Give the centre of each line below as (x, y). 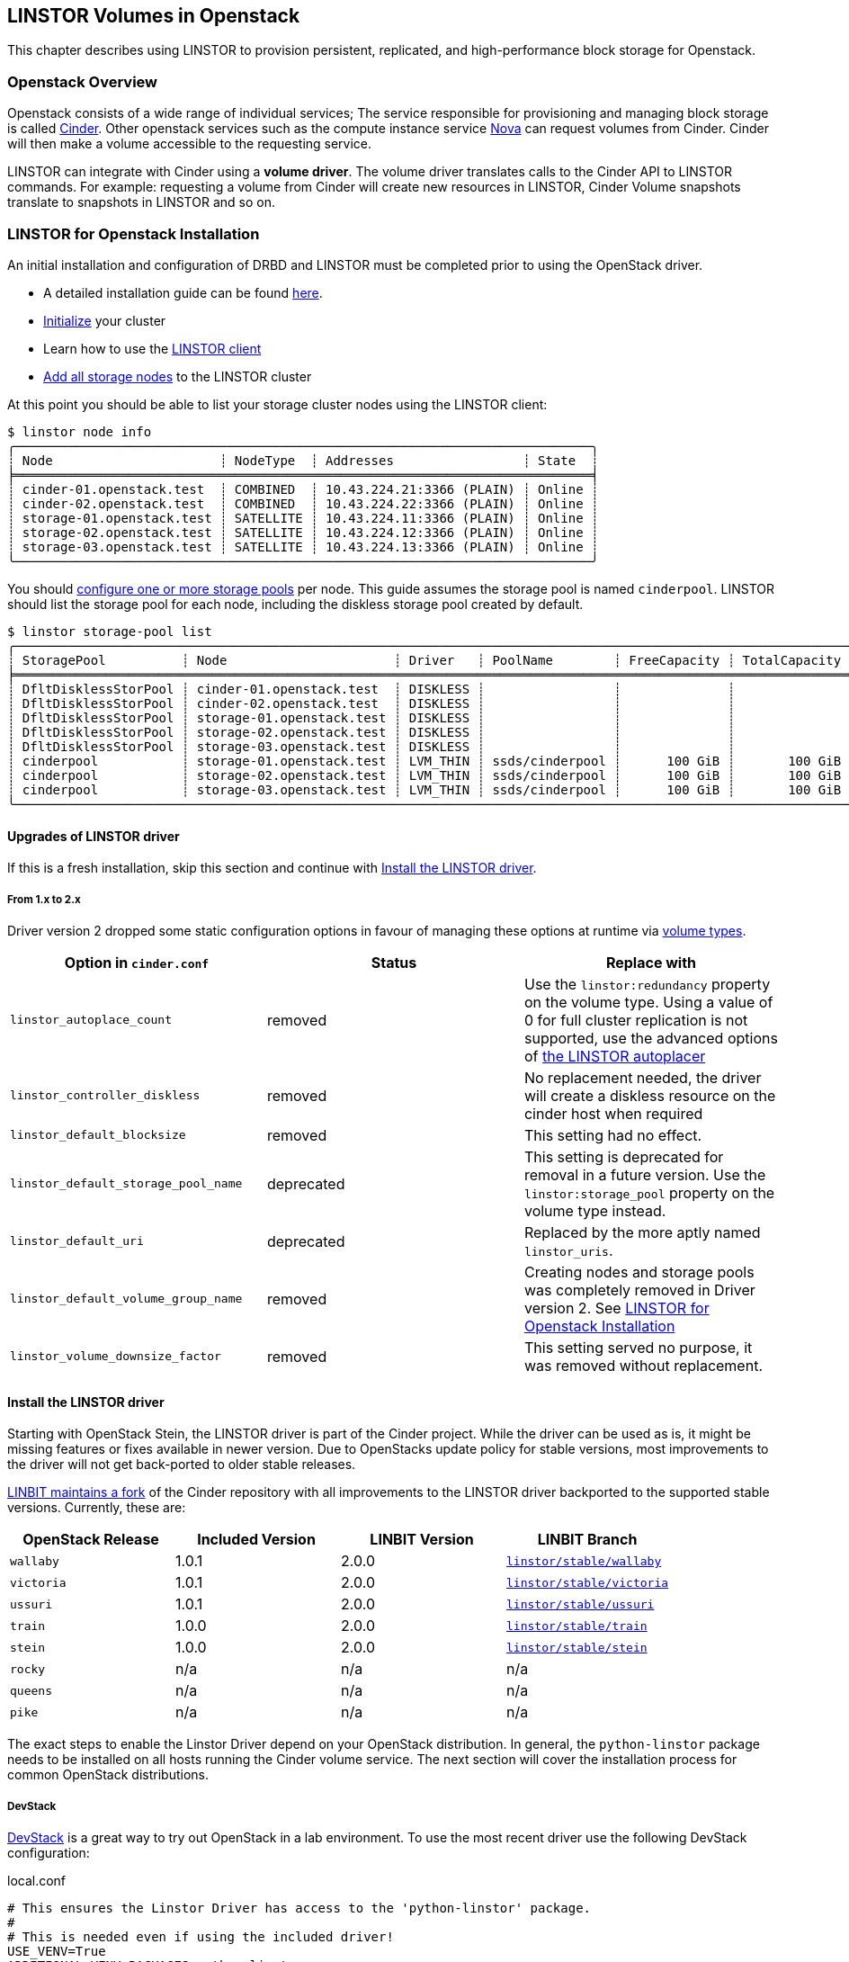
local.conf (37, 1880)
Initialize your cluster (105, 320)
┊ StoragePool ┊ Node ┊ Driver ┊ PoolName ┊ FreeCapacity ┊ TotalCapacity (424, 660)
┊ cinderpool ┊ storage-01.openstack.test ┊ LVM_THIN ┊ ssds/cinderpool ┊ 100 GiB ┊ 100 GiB (424, 761)
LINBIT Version (422, 1540)
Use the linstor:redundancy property (647, 984)
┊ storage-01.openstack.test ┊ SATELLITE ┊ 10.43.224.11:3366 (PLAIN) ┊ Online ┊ (303, 518)
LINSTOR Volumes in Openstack (154, 16)
